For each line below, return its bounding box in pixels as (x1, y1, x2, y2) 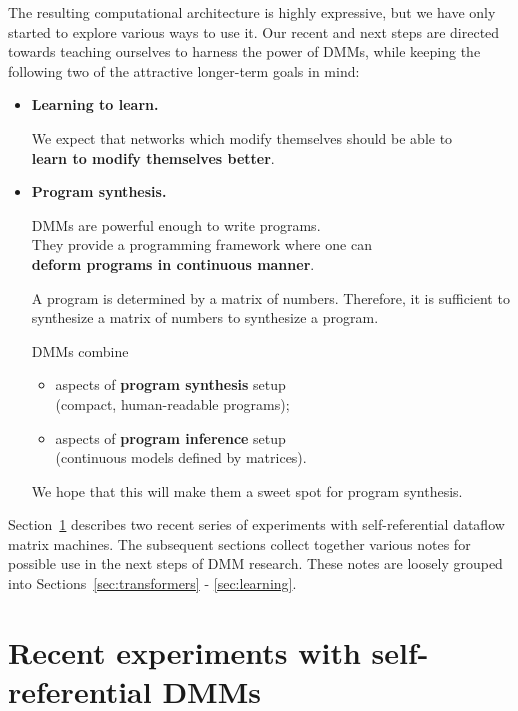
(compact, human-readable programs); (55, 393, 290, 414)
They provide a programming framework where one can (31, 234, 372, 255)
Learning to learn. (31, 94, 159, 115)
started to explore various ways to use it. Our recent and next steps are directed (8, 21, 500, 42)
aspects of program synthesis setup (55, 374, 286, 395)
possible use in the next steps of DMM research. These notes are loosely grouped (8, 553, 503, 574)
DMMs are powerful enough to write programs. (31, 214, 321, 235)
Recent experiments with (8, 631, 361, 672)
